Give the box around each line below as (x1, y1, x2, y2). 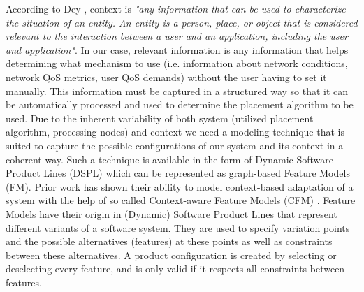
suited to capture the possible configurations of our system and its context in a (6, 138, 344, 152)
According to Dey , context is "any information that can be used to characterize (6, 1, 346, 15)
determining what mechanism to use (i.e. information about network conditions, (6, 56, 348, 71)
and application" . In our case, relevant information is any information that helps (6, 42, 349, 57)
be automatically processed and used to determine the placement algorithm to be (6, 97, 354, 112)
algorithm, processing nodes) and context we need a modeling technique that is (6, 124, 344, 139)
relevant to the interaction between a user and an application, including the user (6, 29, 348, 43)
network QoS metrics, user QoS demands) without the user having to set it (6, 69, 327, 84)
